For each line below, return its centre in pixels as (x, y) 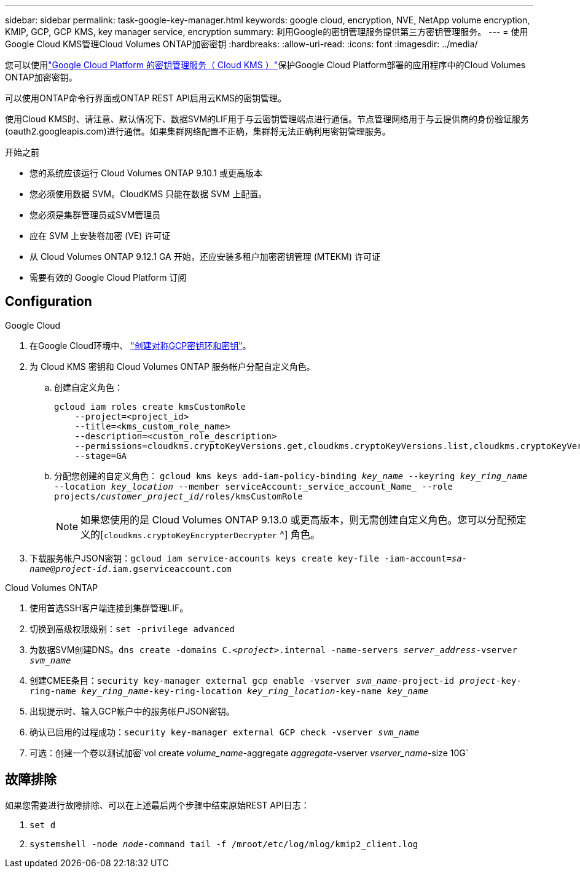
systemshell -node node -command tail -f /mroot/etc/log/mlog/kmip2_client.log (224, 844)
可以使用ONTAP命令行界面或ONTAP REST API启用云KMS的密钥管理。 (146, 98)
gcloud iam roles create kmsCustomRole (150, 406)
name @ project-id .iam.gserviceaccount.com (131, 569)
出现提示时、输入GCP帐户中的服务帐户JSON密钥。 (132, 711)
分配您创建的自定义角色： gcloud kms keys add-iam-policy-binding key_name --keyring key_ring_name (291, 476)
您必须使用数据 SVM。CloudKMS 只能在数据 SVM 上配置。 (148, 194)
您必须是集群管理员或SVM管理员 (95, 215)
